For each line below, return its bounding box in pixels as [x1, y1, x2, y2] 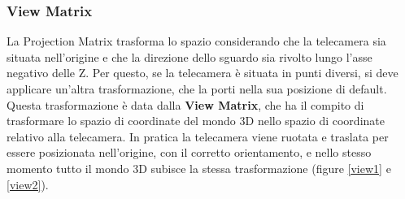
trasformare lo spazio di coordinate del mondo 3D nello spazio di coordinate [7, 112, 385, 129]
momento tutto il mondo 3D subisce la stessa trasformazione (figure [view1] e [7, 159, 391, 176]
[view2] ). [7, 175, 49, 193]
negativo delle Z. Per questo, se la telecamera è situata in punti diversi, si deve [7, 64, 398, 81]
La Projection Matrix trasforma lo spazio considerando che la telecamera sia [7, 32, 386, 50]
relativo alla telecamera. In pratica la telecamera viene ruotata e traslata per [7, 128, 389, 145]
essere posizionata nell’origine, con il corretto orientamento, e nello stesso [7, 144, 372, 161]
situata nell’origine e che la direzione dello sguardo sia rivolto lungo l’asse [7, 48, 372, 65]
